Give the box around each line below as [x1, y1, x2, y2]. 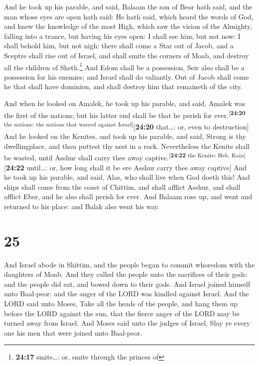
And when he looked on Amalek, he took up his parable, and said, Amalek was [4, 98, 246, 108]
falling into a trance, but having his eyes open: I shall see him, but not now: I [4, 30, 241, 41]
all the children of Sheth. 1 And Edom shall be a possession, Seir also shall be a [4, 60, 245, 72]
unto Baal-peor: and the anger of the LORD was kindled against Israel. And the [4, 288, 249, 299]
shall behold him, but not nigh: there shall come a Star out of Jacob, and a [4, 40, 234, 51]
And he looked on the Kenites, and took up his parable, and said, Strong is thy [4, 131, 246, 141]
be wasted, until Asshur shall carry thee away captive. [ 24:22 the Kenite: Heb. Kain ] [4, 151, 246, 162]
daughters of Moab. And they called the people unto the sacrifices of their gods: [4, 269, 248, 279]
